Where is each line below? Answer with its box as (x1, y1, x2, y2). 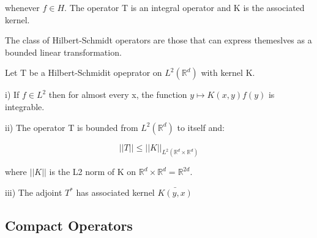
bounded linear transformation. (5, 45, 122, 58)
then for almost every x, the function (48, 88, 187, 101)
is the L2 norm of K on (49, 165, 136, 178)
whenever (5, 1, 40, 13)
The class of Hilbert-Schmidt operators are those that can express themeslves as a (5, 34, 312, 46)
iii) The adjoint (5, 186, 62, 199)
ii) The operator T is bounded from (5, 121, 138, 133)
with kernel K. (201, 66, 255, 79)
